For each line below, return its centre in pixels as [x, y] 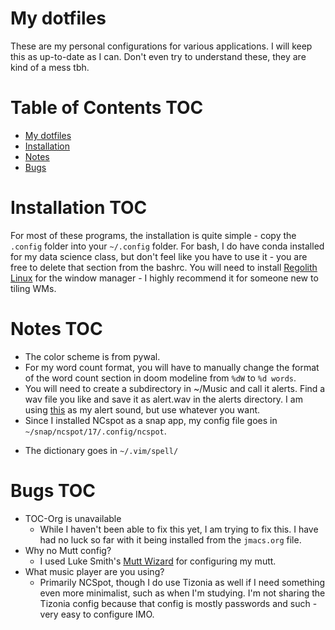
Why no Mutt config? [68, 550]
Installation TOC [79, 208]
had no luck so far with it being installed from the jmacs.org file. [170, 539]
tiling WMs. [33, 288]
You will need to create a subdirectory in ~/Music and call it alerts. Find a [175, 388]
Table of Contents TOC [107, 108]
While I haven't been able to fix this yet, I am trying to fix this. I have [179, 529]
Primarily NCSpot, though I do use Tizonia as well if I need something [182, 582]
